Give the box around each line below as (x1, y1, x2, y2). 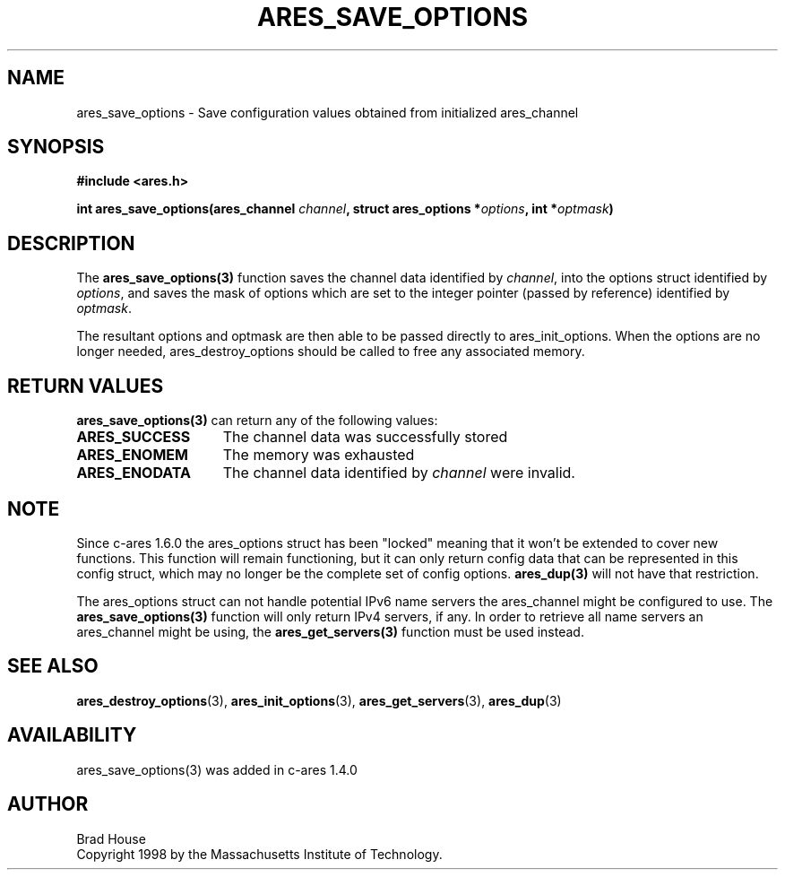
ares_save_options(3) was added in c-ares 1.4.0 (76, 761, 358, 777)
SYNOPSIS (7, 135, 105, 159)
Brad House (76, 830, 146, 847)
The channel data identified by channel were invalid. (222, 464, 575, 482)
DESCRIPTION (7, 231, 135, 255)
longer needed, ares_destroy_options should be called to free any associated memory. (76, 343, 585, 360)
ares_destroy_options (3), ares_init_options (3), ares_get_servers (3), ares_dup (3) (76, 692, 562, 708)
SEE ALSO (7, 655, 99, 678)
